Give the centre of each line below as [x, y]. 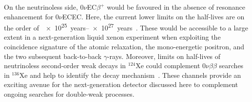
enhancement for [29, 16]
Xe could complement [168, 66]
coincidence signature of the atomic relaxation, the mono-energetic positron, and [124, 47]
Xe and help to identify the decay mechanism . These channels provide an [130, 75]
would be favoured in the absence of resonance [176, 7]
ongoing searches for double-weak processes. [69, 94]
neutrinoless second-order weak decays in [65, 66]
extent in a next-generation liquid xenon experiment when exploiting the [112, 37]
